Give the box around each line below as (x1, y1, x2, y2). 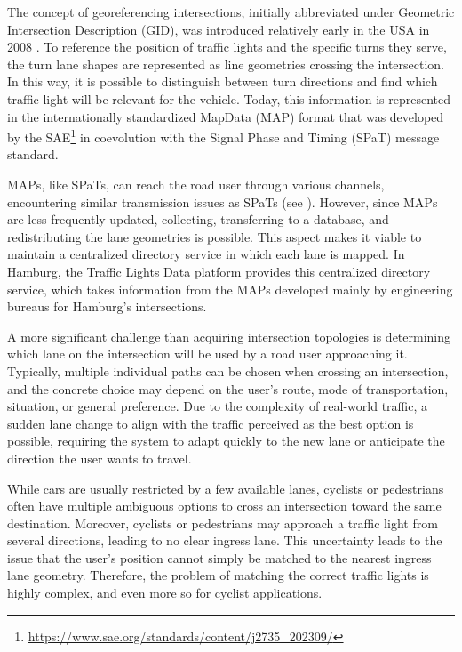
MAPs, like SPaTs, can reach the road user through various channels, (7, 175, 385, 193)
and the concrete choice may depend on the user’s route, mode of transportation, (7, 379, 449, 398)
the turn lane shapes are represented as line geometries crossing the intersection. (7, 54, 444, 73)
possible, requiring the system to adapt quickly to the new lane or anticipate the (7, 431, 445, 450)
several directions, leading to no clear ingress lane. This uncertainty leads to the (7, 531, 442, 550)
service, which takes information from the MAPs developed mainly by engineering (7, 279, 453, 298)
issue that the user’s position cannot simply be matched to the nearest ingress (7, 548, 432, 567)
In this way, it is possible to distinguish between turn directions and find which (7, 72, 438, 91)
